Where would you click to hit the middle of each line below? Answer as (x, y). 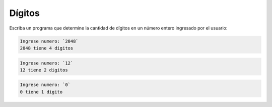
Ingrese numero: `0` (45, 85)
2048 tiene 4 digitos (47, 48)
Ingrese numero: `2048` (49, 41)
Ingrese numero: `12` (47, 63)
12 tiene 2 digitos (44, 70)
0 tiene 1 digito (41, 92)
